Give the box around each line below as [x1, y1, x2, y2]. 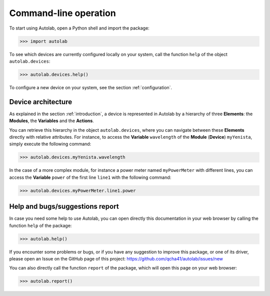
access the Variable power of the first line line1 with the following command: [9, 174, 171, 180]
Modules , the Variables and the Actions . [9, 118, 94, 124]
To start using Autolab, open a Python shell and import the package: [9, 25, 149, 31]
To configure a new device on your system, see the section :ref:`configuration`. [9, 84, 172, 90]
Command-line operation [9, 8, 116, 19]
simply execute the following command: [9, 141, 91, 147]
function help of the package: [9, 222, 72, 228]
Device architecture [9, 98, 72, 106]
